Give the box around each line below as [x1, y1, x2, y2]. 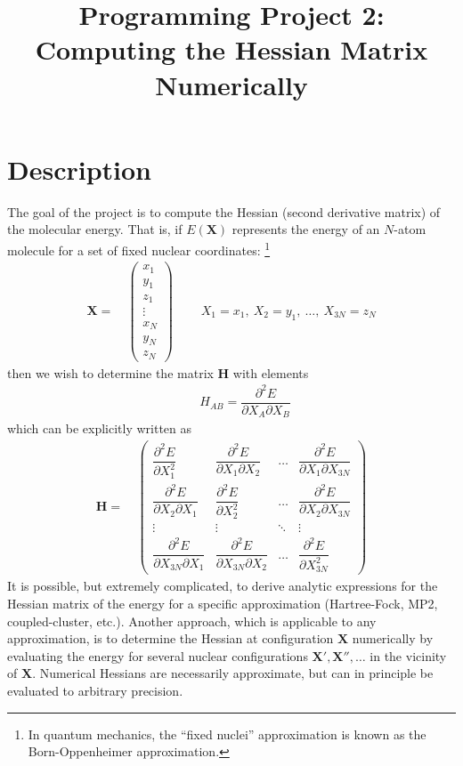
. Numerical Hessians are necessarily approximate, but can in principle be [32, 664, 434, 682]
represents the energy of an [231, 220, 380, 238]
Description [7, 150, 152, 187]
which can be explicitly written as [7, 419, 192, 438]
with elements [232, 363, 309, 382]
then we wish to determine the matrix [7, 363, 214, 382]
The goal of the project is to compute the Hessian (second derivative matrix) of [7, 202, 441, 221]
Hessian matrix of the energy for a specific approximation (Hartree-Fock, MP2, [7, 593, 438, 612]
